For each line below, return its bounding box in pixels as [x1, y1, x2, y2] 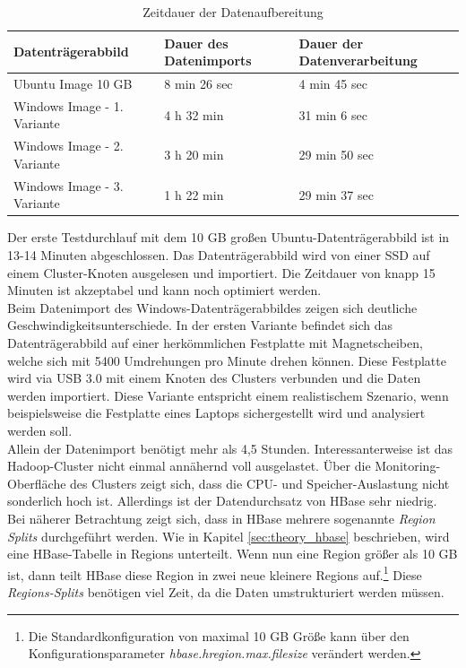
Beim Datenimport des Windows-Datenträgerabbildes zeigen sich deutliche [7, 298, 418, 317]
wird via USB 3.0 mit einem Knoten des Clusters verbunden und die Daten [7, 369, 421, 387]
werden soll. [7, 421, 73, 439]
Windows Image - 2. [13, 136, 124, 155]
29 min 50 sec [298, 145, 374, 164]
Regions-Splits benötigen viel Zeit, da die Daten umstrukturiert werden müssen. [7, 582, 444, 601]
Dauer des [164, 33, 229, 52]
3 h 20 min [164, 145, 224, 164]
